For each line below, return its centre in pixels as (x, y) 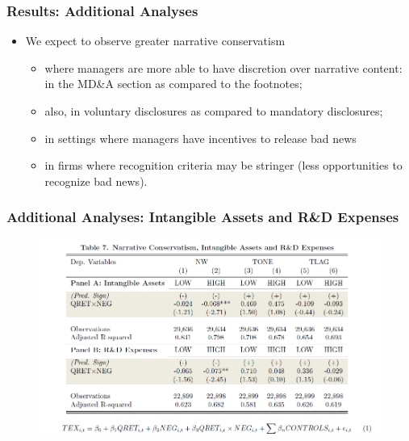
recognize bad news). (96, 181)
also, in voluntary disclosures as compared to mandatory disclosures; (214, 111)
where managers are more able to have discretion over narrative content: (223, 67)
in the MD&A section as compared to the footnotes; (173, 84)
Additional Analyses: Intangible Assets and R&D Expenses (203, 217)
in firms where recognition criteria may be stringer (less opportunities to (223, 165)
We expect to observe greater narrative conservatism (155, 41)
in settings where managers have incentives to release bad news (200, 138)
